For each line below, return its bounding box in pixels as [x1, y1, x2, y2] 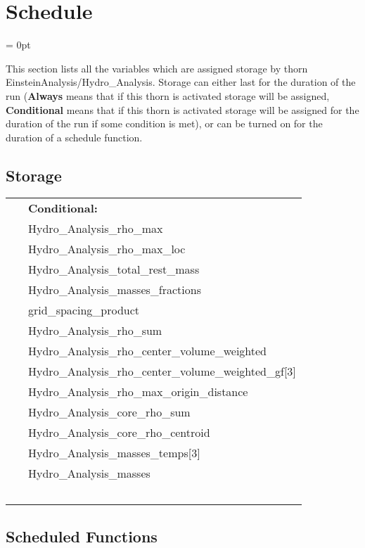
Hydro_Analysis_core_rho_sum [28, 404, 191, 421]
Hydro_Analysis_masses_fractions [28, 281, 201, 298]
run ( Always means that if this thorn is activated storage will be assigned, [6, 88, 330, 103]
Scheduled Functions [6, 525, 158, 547]
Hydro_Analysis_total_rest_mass [28, 261, 200, 278]
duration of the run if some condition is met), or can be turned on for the [6, 116, 323, 131]
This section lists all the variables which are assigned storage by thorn [6, 60, 308, 75]
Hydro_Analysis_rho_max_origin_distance [28, 383, 248, 400]
